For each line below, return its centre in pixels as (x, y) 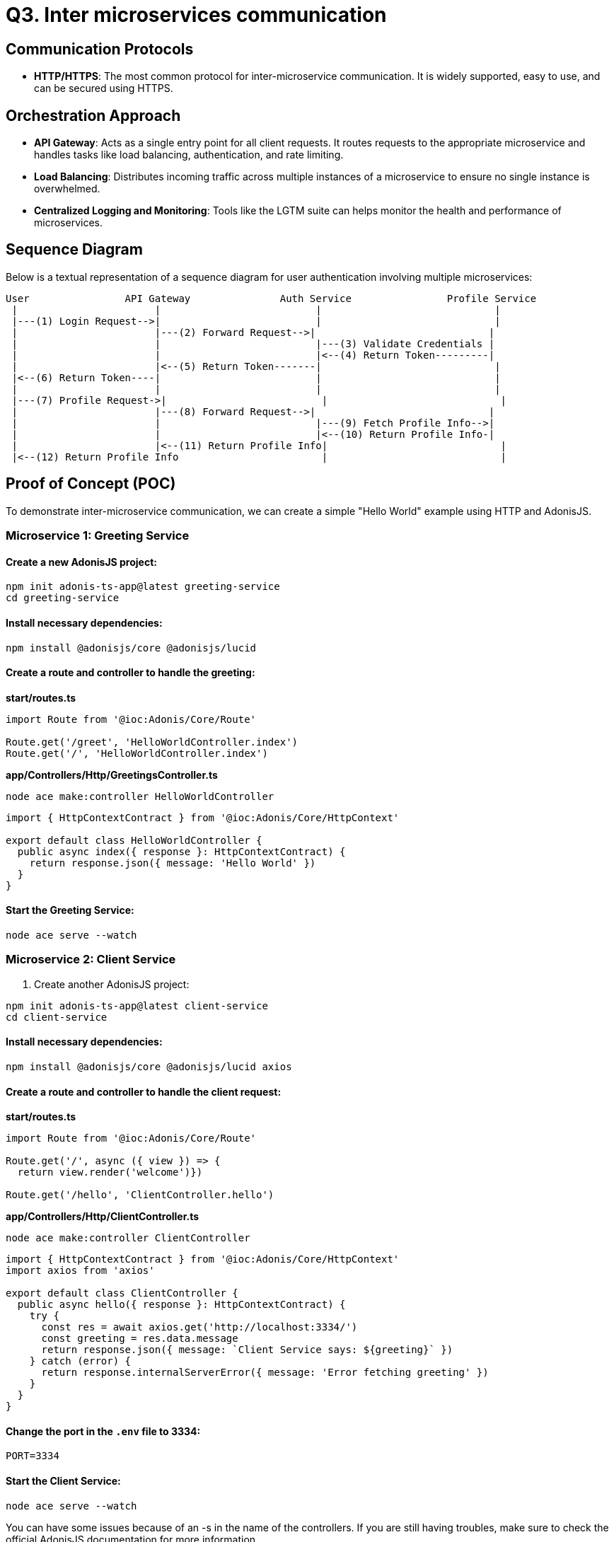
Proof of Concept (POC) (91, 484)
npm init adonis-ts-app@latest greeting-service (143, 587)
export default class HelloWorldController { (134, 840)
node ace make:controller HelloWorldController (140, 796)
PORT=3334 (33, 1456)
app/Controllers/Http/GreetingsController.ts (112, 775)
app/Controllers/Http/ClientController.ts (103, 1217)
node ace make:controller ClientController (128, 1238)
